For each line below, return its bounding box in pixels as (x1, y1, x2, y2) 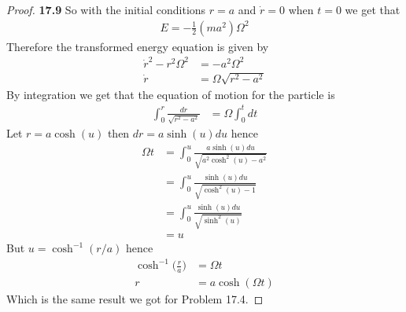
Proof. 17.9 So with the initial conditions (6, 2, 206, 17)
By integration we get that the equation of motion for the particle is (6, 86, 335, 102)
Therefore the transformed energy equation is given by (6, 38, 269, 54)
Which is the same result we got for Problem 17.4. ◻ (6, 291, 264, 307)
